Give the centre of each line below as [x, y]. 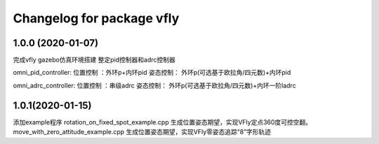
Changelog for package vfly [96, 18]
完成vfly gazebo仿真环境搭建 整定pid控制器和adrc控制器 [94, 60]
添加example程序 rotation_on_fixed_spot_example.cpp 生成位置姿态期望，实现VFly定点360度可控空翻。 [162, 122]
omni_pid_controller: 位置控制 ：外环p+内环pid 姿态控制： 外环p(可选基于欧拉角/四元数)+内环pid [152, 73]
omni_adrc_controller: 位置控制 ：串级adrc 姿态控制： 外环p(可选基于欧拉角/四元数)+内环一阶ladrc [154, 85]
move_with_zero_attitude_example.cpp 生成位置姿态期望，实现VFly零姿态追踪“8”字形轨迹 [142, 132]
